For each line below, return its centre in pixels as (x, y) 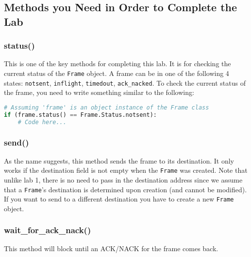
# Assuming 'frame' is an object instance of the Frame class (107, 107)
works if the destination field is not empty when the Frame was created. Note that (126, 170)
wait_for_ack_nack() (48, 230)
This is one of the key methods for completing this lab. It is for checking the (117, 64)
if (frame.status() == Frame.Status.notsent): (81, 115)
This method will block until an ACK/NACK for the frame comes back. (111, 248)
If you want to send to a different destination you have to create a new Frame (119, 199)
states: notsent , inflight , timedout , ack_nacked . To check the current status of (125, 83)
